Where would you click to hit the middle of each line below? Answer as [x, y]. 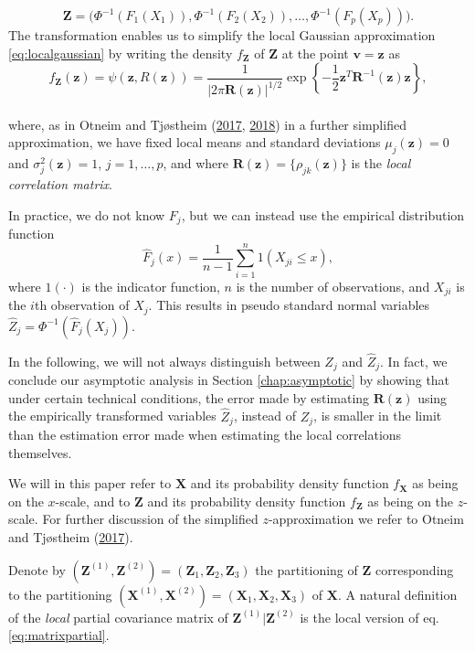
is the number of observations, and [333, 286]
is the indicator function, [151, 286]
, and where [196, 163]
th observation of [82, 305]
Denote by [37, 569]
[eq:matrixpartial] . [59, 635]
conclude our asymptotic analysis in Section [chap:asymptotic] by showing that [229, 380]
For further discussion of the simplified [150, 519]
